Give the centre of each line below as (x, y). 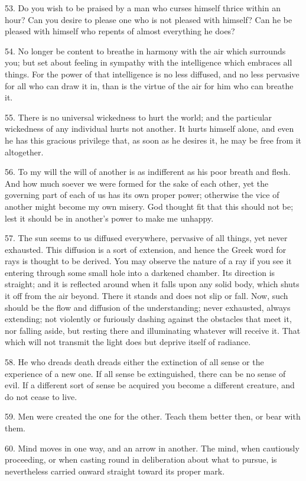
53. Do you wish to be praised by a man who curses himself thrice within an (143, 8)
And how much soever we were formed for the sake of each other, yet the (137, 183)
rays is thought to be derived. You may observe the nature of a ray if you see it (148, 261)
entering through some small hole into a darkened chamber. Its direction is (140, 272)
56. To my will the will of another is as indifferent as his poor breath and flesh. (148, 172)
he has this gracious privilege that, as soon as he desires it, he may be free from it (153, 140)
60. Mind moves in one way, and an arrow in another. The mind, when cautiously (152, 448)
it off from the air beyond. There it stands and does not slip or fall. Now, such (147, 296)
